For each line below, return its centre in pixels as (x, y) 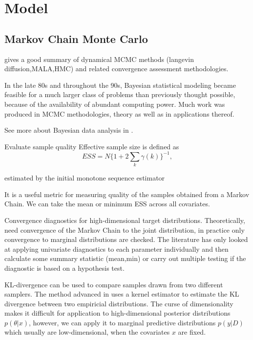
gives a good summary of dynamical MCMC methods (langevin (99, 59)
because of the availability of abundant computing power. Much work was (115, 104)
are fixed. (192, 332)
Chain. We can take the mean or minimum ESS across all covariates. (107, 204)
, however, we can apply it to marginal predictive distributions (122, 322)
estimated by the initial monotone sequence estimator (85, 178)
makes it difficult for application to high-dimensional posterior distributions (117, 313)
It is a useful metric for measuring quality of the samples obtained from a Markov (127, 194)
